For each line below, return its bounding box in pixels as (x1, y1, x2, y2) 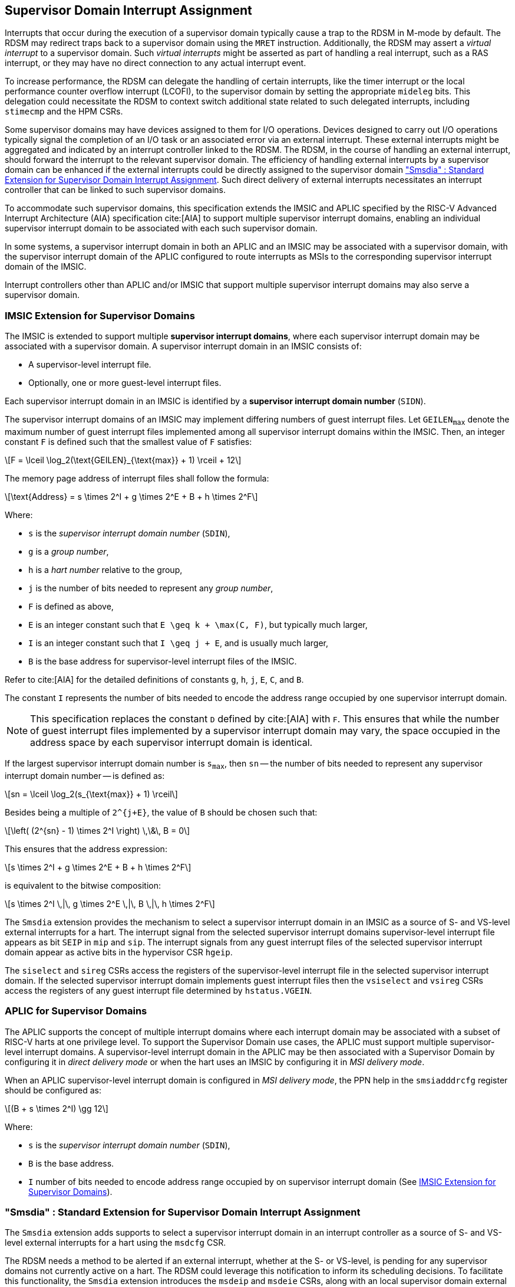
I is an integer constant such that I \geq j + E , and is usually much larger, (28, 637, 329, 648)
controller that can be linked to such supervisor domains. (5, 185, 226, 195)
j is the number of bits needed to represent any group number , (28, 582, 273, 593)
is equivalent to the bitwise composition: (5, 880, 161, 890)
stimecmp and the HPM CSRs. (5, 106, 123, 117)
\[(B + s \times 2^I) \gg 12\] (5, 1103, 108, 1114)
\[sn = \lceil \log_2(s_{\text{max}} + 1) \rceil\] (5, 788, 178, 799)
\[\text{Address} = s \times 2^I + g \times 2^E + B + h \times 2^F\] (5, 491, 258, 502)
